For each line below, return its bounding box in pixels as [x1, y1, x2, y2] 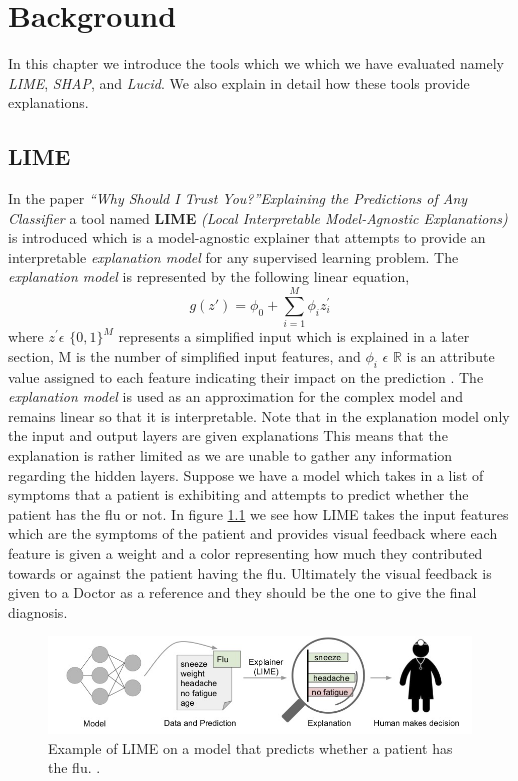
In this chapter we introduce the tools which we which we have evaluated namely [8, 53, 505, 74]
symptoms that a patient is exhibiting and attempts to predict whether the [8, 484, 469, 505]
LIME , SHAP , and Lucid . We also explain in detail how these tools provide [8, 72, 470, 93]
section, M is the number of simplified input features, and [8, 345, 361, 366]
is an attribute [406, 345, 495, 366]
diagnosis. [8, 601, 68, 622]
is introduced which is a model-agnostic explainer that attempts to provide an [8, 227, 486, 248]
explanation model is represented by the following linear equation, [8, 266, 410, 287]
